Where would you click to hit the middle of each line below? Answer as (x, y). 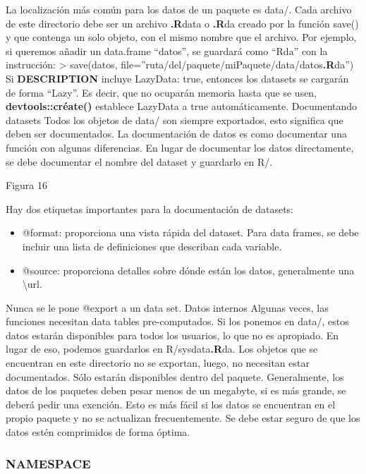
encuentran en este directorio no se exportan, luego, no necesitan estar (158, 363)
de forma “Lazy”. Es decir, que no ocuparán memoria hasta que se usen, (161, 92)
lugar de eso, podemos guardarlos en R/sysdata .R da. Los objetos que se (162, 349)
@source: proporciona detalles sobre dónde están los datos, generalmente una (188, 270)
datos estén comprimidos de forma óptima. (98, 432)
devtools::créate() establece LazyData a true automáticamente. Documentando (182, 106)
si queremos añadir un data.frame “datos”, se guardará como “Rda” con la (167, 50)
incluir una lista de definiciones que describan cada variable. (152, 246)
